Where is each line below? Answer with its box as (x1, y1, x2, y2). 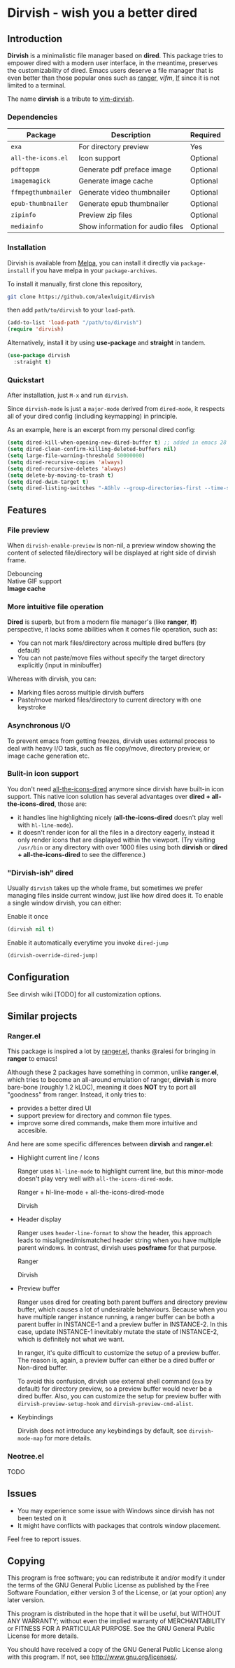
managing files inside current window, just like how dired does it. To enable (7, 891, 224, 900)
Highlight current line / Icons (17, 1153, 100, 1162)
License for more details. (7, 1632, 79, 1640)
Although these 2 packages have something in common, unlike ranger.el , (7, 1068, 219, 1076)
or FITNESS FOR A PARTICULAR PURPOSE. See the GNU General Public (7, 1625, 215, 1633)
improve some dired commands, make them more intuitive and (17, 1119, 198, 1127)
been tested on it (17, 1514, 66, 1522)
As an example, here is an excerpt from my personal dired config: (7, 426, 196, 434)
